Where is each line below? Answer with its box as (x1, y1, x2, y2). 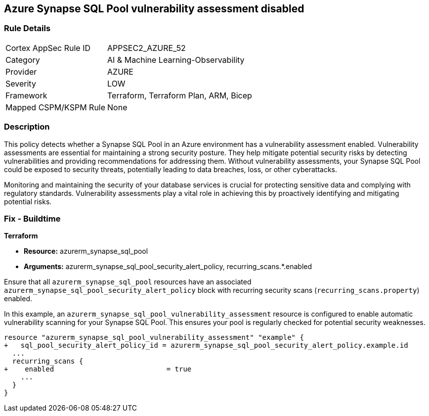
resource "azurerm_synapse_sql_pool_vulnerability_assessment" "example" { (4, 333, 304, 342)
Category (5, 54, 40, 65)
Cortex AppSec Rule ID (5, 43, 91, 53)
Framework (5, 90, 47, 100)
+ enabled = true (4, 365, 192, 373)
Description (4, 122, 50, 132)
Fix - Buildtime (4, 213, 61, 224)
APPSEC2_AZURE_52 (107, 43, 186, 53)
